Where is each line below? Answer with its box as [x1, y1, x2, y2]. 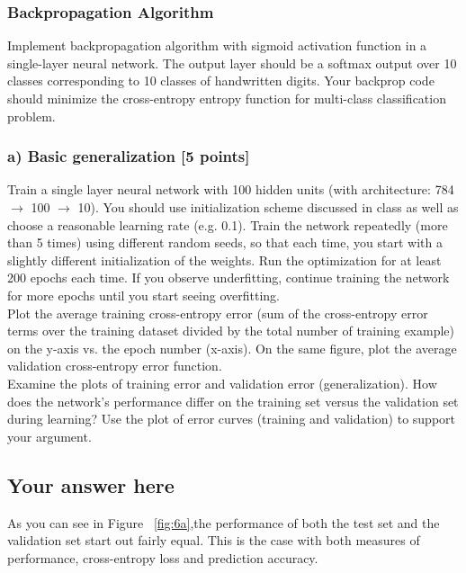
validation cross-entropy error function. [7, 356, 222, 375]
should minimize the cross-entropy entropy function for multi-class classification [7, 89, 446, 107]
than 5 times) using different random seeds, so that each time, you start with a [7, 233, 443, 252]
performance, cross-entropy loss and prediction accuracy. [7, 548, 318, 567]
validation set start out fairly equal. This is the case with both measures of [7, 531, 420, 550]
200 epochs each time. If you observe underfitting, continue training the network [7, 268, 450, 287]
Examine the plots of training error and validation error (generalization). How [7, 373, 437, 392]
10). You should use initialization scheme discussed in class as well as [77, 198, 459, 216]
